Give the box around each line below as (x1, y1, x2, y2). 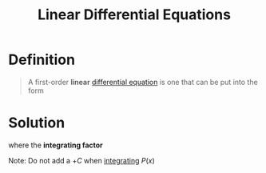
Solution (8, 114, 66, 132)
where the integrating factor (8, 140, 104, 150)
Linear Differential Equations (37, 6, 232, 24)
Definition (8, 50, 76, 69)
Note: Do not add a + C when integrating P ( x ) (8, 155, 156, 165)
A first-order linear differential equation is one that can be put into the (27, 77, 258, 86)
